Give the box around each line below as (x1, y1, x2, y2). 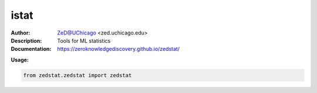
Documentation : (11, 46, 52, 53)
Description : (11, 37, 42, 44)
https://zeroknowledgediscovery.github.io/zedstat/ (57, 46, 180, 53)
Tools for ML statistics (57, 37, 111, 44)
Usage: (11, 56, 29, 63)
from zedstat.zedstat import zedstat (23, 72, 132, 78)
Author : (11, 29, 31, 36)
